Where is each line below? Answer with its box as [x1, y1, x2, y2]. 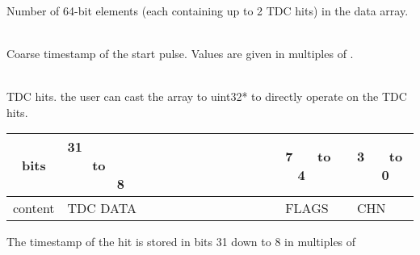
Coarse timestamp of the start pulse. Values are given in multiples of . [6, 44, 354, 61]
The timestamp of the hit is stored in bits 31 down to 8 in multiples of [6, 233, 356, 250]
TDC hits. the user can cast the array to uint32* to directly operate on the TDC [6, 87, 407, 104]
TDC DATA [67, 199, 136, 218]
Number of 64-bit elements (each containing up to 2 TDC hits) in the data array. [6, 2, 409, 19]
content [13, 199, 55, 218]
